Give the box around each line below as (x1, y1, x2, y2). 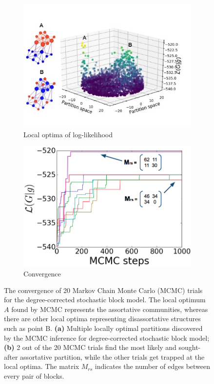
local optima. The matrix (4, 361, 79, 371)
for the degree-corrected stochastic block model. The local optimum (4, 294, 206, 305)
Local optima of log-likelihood (23, 129, 113, 140)
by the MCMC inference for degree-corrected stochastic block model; (4, 332, 210, 343)
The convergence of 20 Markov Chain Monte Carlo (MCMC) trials (4, 285, 203, 295)
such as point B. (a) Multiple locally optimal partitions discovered (4, 323, 203, 333)
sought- (178, 342, 201, 352)
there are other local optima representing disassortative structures (4, 313, 201, 324)
